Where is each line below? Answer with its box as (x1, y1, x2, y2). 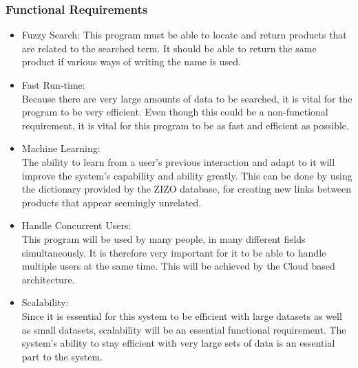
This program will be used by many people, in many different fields (21, 231, 306, 246)
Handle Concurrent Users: (21, 218, 131, 232)
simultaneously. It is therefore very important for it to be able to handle (21, 245, 326, 259)
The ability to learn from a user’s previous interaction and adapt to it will (21, 154, 335, 169)
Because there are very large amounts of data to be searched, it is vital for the (21, 91, 352, 105)
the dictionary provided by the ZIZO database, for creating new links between (21, 182, 352, 196)
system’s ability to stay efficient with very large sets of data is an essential (21, 336, 335, 350)
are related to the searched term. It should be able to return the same (21, 41, 317, 55)
